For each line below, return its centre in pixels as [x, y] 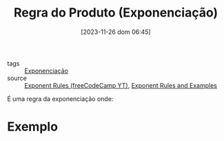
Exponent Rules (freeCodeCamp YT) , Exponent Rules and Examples [121, 85]
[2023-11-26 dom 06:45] [116, 32]
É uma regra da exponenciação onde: [60, 99]
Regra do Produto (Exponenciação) [116, 13]
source [17, 78]
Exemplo [33, 127]
